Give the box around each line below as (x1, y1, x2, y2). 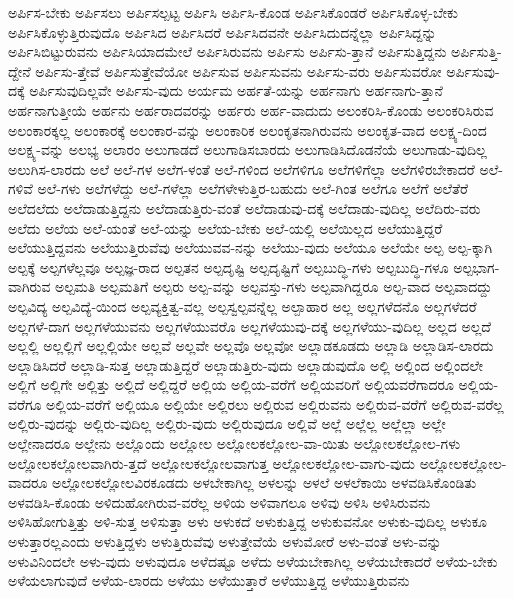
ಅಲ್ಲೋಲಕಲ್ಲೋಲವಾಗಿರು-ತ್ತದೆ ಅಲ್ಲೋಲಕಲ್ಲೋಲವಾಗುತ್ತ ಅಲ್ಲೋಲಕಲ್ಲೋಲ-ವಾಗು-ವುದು (8, 452, 415, 473)
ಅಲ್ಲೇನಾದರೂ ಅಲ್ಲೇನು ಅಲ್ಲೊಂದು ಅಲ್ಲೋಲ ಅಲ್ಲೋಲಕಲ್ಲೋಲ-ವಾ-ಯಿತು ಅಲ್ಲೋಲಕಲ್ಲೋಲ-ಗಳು (8, 433, 461, 454)
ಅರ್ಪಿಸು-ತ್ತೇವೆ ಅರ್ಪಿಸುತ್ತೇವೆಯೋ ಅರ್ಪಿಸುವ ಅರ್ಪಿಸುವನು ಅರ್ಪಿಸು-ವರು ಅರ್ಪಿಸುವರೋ (35, 60, 442, 81)
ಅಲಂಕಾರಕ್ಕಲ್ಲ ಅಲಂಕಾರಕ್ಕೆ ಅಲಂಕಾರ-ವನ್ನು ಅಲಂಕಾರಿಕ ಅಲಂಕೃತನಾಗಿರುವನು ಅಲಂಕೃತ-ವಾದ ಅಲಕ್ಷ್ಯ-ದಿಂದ (8, 119, 487, 140)
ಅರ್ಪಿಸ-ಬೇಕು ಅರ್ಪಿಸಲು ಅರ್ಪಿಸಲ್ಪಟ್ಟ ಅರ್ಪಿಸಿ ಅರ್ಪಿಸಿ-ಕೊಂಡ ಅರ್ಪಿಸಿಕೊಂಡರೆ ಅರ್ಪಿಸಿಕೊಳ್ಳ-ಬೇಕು (8, 2, 458, 22)
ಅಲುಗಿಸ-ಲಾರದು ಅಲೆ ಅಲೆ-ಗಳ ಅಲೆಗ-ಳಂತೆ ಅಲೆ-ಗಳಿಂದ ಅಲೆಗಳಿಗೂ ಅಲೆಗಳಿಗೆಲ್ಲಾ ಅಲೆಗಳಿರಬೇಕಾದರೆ (8, 158, 475, 179)
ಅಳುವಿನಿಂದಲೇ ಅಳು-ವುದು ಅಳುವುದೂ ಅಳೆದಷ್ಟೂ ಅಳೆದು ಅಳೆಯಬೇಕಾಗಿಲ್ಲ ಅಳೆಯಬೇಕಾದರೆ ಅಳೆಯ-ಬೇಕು (8, 550, 498, 571)
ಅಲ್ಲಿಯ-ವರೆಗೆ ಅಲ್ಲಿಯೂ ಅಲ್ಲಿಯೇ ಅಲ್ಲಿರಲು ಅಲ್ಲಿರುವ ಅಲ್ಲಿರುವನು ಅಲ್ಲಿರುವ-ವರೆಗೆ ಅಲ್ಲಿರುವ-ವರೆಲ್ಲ (46, 393, 504, 414)
